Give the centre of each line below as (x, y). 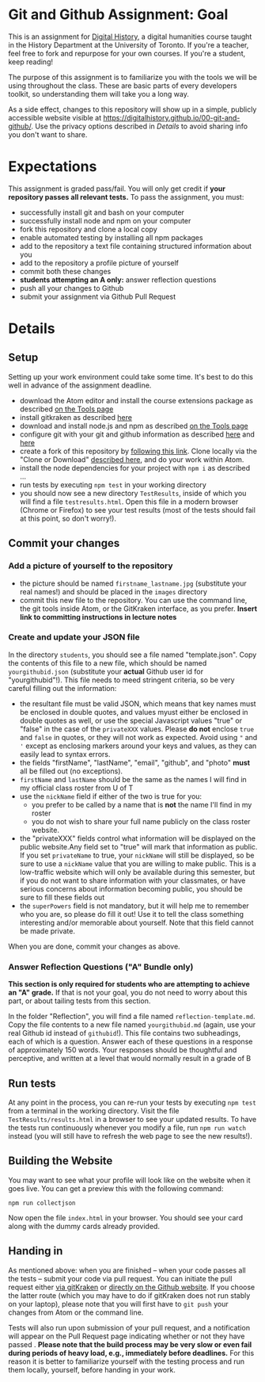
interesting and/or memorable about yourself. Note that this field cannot (136, 922)
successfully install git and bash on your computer (102, 212)
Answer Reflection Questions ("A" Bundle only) (101, 967)
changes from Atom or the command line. (76, 1312)
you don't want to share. (48, 134)
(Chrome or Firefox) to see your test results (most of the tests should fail (137, 510)
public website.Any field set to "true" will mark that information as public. (138, 846)
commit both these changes (65, 271)
